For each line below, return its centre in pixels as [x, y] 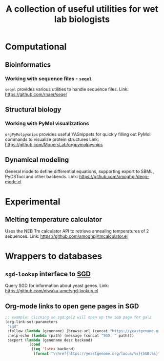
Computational [36, 47]
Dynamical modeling [37, 160]
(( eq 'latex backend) [53, 349]
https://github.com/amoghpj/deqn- [114, 177]
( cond [35, 344]
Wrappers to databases [54, 256]
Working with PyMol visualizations [47, 124]
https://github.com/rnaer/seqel [36, 94]
